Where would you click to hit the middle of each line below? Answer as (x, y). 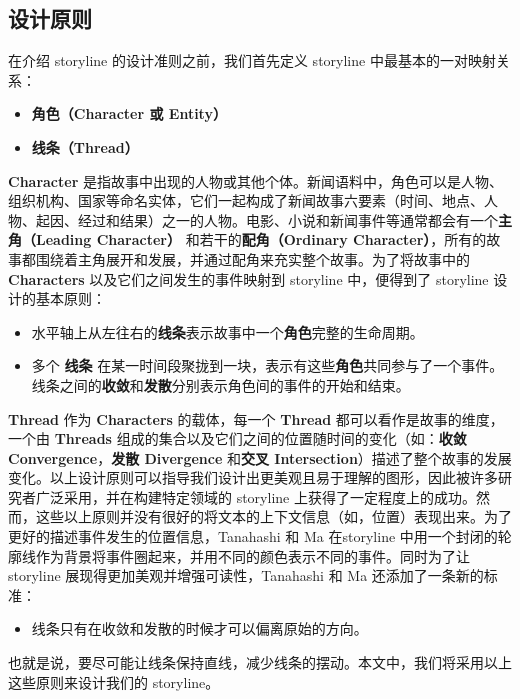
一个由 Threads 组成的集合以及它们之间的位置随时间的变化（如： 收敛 (237, 438)
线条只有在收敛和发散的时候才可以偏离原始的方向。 (199, 628)
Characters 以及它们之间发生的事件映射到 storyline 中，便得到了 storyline (248, 278)
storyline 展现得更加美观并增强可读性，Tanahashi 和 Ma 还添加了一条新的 (246, 575)
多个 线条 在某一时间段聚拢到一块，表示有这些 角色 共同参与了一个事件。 (267, 365)
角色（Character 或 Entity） (129, 113)
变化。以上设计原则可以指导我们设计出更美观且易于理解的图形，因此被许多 (253, 477)
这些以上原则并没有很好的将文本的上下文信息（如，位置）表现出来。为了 (273, 516)
